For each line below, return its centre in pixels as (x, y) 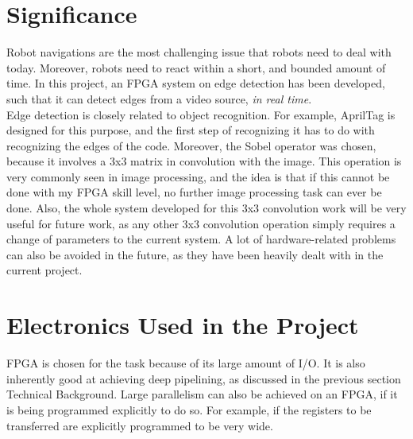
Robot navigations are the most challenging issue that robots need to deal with (199, 52)
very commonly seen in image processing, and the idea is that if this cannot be (198, 176)
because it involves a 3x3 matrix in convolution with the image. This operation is (204, 161)
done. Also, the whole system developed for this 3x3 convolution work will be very (206, 208)
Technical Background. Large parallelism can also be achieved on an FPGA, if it (202, 394)
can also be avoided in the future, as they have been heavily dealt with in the (195, 254)
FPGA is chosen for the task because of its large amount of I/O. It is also (186, 363)
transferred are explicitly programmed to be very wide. (140, 425)
